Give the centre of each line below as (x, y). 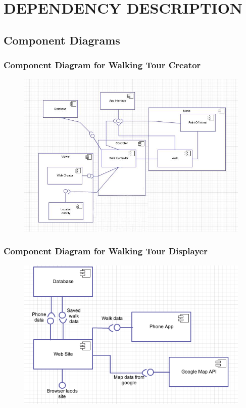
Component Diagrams (62, 40)
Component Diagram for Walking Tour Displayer (106, 251)
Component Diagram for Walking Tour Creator (102, 65)
